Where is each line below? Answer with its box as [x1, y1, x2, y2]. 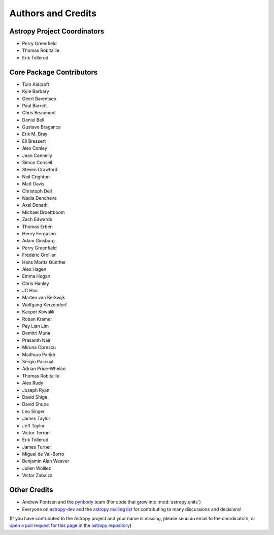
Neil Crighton [22, 173, 50, 180]
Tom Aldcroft [22, 81, 49, 87]
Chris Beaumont [22, 110, 56, 116]
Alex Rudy [22, 380, 44, 386]
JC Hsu [22, 288, 38, 294]
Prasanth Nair [22, 337, 51, 343]
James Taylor [22, 416, 51, 422]
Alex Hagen [22, 266, 47, 272]
